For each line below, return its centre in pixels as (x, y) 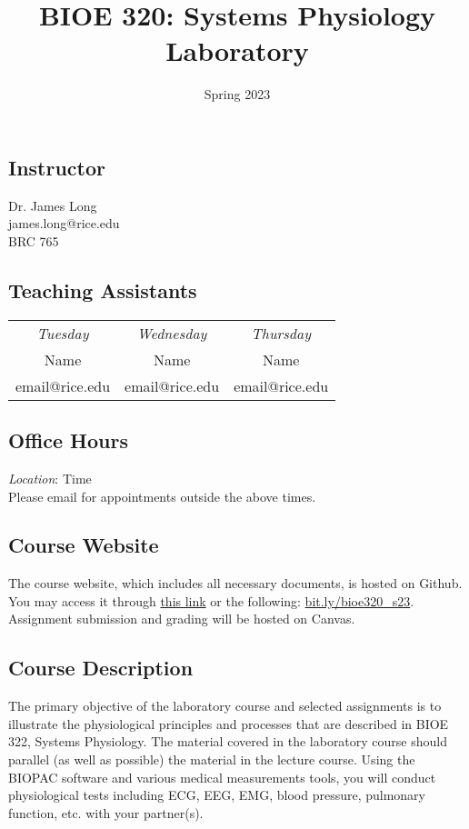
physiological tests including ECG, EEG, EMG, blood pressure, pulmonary (217, 795)
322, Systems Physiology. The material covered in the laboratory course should (228, 741)
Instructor (57, 167)
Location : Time (50, 478)
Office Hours (68, 440)
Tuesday (63, 333)
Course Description (101, 668)
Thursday (281, 333)
